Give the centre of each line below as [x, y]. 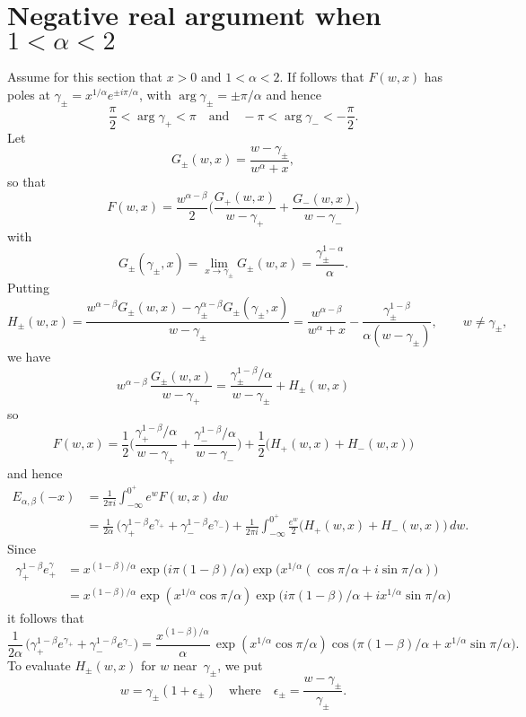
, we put [240, 665]
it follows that [46, 617]
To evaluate [39, 665]
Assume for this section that [85, 77]
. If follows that [322, 77]
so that [26, 181]
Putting [28, 287]
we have [29, 357]
